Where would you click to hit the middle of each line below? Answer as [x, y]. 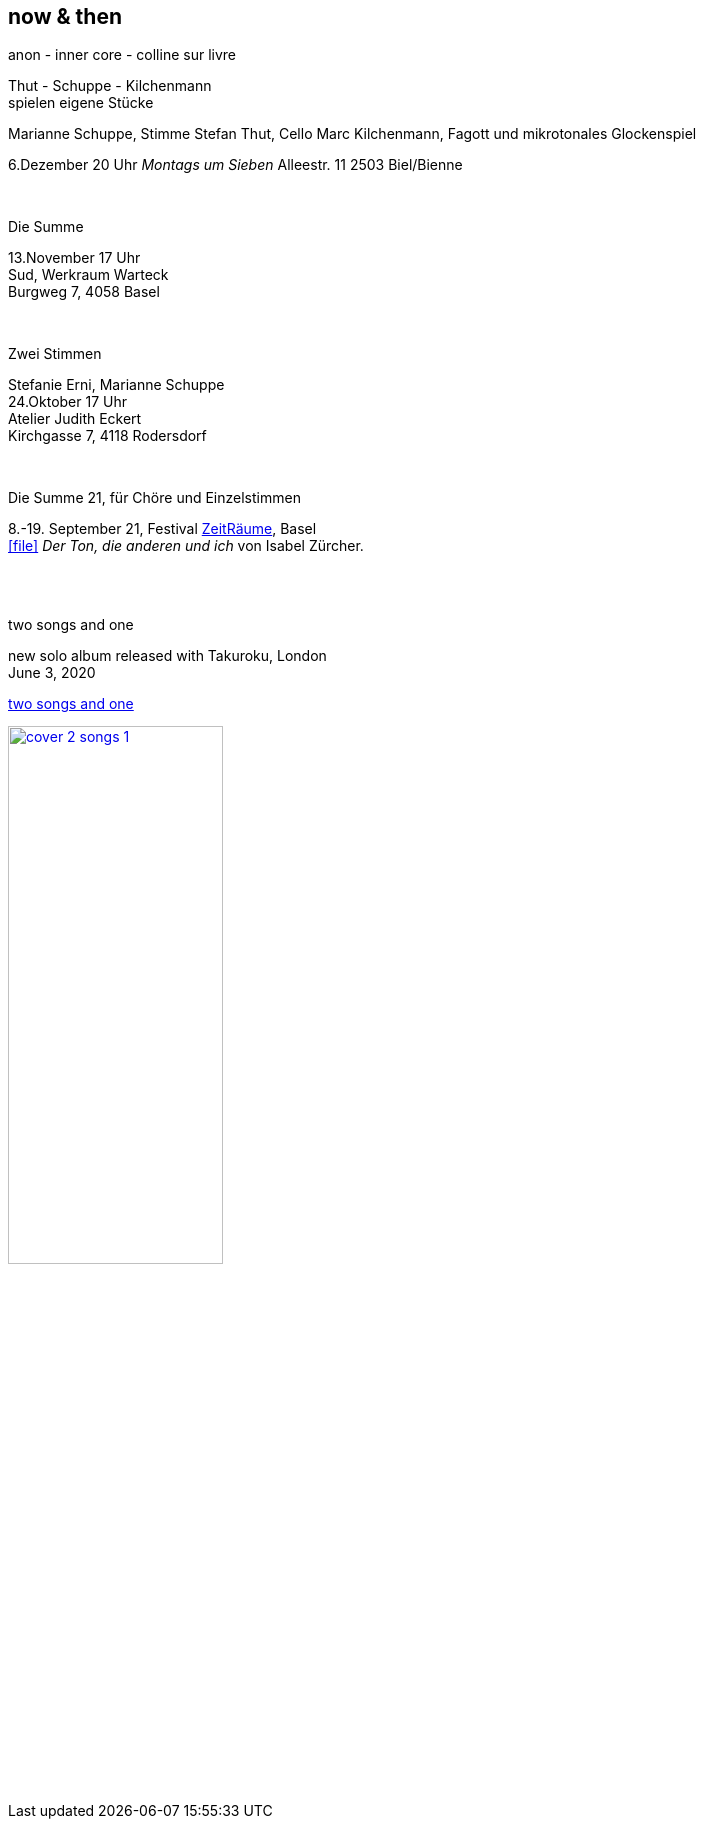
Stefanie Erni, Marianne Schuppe [116, 385]
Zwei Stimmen [55, 354]
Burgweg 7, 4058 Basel [84, 292]
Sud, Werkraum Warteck [88, 275]
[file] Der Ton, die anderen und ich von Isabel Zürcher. [186, 546]
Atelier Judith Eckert [75, 419]
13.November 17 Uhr [74, 258]
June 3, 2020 [52, 673]
